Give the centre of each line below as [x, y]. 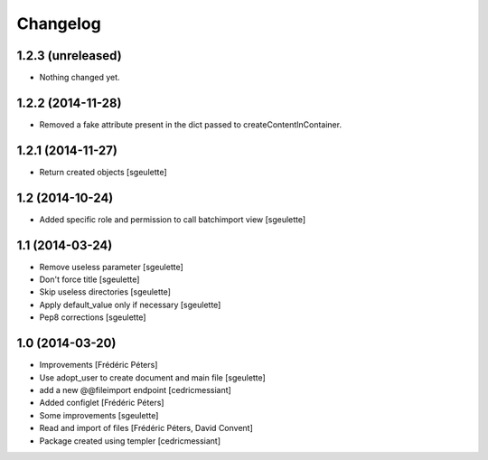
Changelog [59, 23]
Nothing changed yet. [80, 78]
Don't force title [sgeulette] [89, 279]
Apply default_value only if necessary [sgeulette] [130, 305]
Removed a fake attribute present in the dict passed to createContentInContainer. [191, 124]
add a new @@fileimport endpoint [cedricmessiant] [136, 390]
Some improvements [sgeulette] [99, 415]
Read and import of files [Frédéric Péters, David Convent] [146, 428]
